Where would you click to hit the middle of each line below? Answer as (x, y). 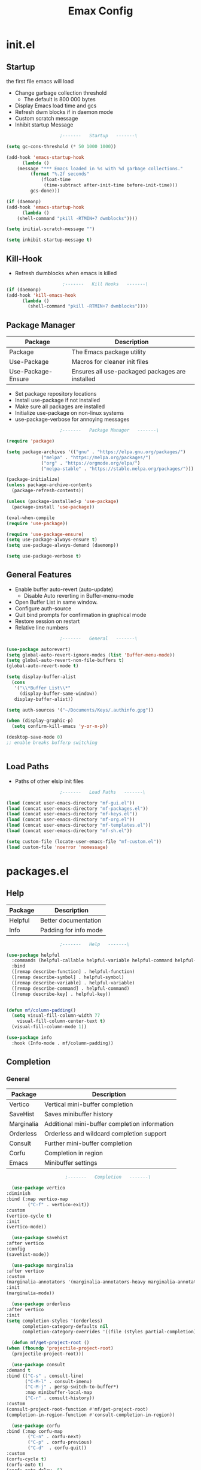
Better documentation (71, 920)
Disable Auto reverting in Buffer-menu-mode (79, 595)
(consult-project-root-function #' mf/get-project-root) (77, 1409)
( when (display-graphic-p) (40, 721)
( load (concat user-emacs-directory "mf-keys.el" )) (72, 814)
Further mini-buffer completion (89, 1143)
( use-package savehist (40, 1238)
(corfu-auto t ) (25, 1465)
